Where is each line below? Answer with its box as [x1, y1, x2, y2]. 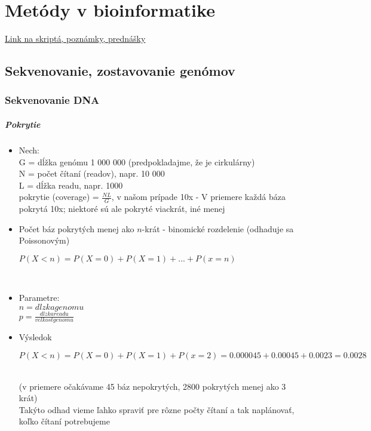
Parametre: [19, 291, 60, 304]
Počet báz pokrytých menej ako [19, 222, 134, 235]
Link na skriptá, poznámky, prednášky [5, 32, 146, 45]
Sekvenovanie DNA [5, 93, 100, 107]
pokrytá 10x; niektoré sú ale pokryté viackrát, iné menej [19, 202, 225, 215]
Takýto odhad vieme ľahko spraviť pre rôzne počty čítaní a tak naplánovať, [19, 403, 295, 415]
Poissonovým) [19, 234, 70, 247]
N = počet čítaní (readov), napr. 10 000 [19, 167, 165, 180]
